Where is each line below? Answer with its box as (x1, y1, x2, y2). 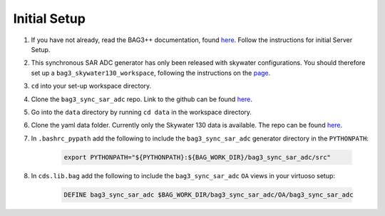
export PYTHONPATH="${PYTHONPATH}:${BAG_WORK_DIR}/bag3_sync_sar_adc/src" (63, 153, 332, 161)
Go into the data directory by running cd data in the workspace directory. (31, 108, 252, 116)
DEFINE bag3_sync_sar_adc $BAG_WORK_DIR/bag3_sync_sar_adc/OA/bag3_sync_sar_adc (63, 190, 354, 199)
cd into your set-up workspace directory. (31, 82, 152, 91)
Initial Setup (13, 11, 86, 26)
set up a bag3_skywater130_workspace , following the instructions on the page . (31, 68, 271, 77)
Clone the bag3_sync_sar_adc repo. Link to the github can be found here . (31, 95, 253, 103)
